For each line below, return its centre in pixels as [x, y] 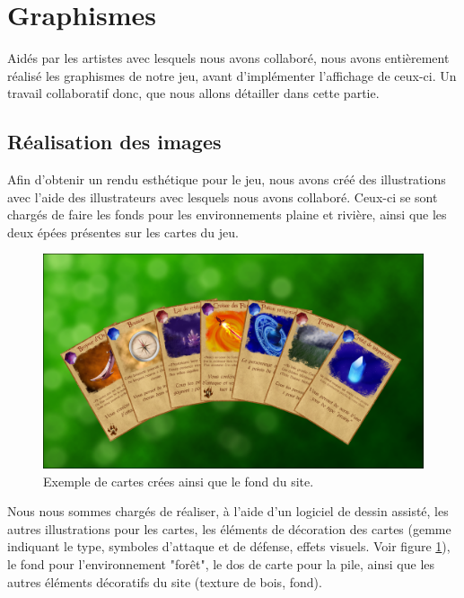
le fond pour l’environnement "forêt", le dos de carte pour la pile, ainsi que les [221, 563]
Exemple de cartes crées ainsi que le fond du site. [179, 481]
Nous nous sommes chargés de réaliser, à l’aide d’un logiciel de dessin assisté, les [228, 511]
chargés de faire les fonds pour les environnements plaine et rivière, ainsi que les [227, 214]
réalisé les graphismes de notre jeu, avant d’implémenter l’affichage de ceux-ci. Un [232, 75]
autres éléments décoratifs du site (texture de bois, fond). [165, 581]
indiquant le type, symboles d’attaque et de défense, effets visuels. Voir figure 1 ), [229, 546]
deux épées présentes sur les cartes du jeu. [123, 232]
